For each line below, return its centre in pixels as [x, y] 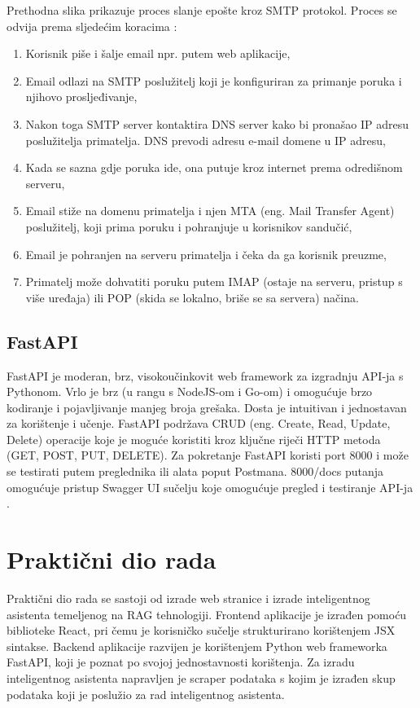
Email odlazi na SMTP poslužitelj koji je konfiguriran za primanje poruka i [214, 80]
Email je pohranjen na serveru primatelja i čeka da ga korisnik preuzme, [206, 254]
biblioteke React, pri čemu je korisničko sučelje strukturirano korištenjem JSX [201, 630]
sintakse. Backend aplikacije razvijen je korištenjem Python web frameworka [197, 646]
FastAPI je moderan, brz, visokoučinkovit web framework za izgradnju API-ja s [205, 375]
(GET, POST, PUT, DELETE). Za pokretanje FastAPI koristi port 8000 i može [208, 455]
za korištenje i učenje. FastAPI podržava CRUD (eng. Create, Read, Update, [199, 423]
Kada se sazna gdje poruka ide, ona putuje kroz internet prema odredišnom [214, 167]
